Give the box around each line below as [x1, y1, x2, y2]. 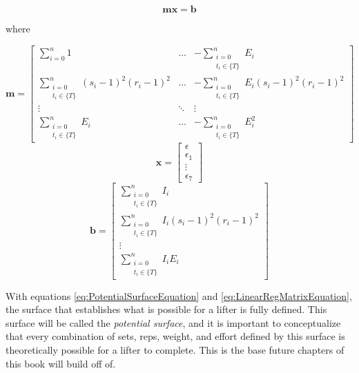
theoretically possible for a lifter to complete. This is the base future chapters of [6, 343, 345, 356]
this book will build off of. [6, 356, 116, 370]
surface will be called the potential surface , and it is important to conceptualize [6, 315, 341, 330]
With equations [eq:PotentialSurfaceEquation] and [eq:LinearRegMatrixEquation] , [6, 288, 352, 303]
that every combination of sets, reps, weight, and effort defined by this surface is [6, 329, 345, 343]
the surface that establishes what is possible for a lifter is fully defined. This [6, 302, 327, 316]
